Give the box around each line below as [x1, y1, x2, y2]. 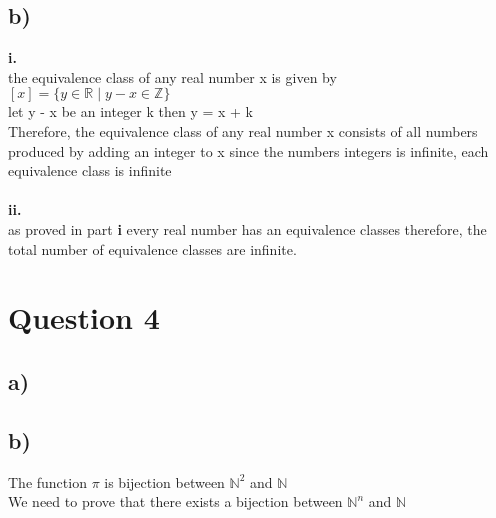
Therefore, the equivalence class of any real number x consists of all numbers [8, 120, 478, 141]
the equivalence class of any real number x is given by [8, 66, 337, 87]
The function [8, 471, 87, 492]
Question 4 [8, 297, 160, 338]
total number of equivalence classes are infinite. [8, 238, 297, 259]
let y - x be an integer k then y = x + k [8, 101, 254, 122]
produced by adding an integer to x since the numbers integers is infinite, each [8, 140, 489, 161]
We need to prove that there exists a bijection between [8, 491, 343, 512]
